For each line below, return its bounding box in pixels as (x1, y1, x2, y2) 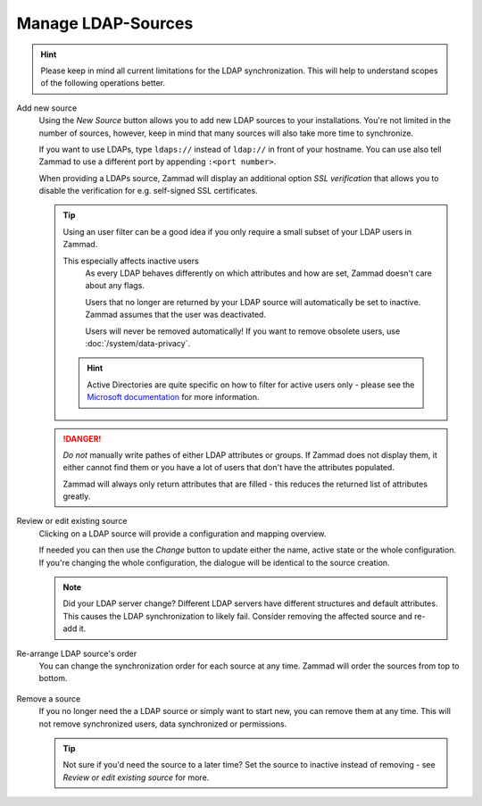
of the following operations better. (40, 78, 165, 88)
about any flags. (85, 280, 145, 291)
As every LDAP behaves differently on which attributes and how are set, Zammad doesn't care (85, 268, 432, 278)
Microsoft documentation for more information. (87, 392, 260, 403)
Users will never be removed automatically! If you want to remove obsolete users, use (85, 326, 401, 337)
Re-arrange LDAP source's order (16, 648, 137, 659)
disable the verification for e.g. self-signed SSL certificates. (38, 186, 258, 196)
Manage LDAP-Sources (16, 13, 194, 33)
